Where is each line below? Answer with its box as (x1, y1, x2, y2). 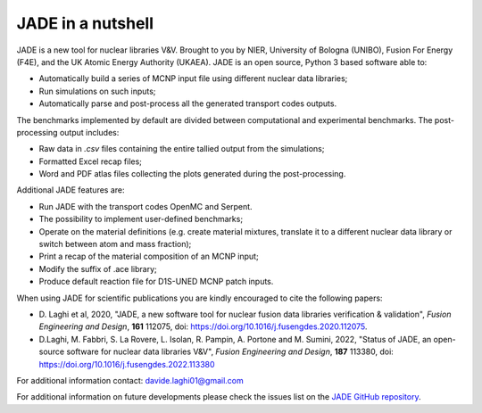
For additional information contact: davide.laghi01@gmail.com (16, 375, 245, 385)
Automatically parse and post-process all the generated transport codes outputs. (38, 98, 337, 109)
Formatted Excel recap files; (38, 156, 143, 167)
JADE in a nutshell (16, 13, 154, 33)
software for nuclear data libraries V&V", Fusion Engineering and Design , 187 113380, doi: (66, 346, 395, 357)
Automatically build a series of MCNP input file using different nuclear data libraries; (38, 73, 348, 84)
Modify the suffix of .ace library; (38, 263, 157, 274)
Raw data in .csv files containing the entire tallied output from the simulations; (38, 144, 325, 154)
